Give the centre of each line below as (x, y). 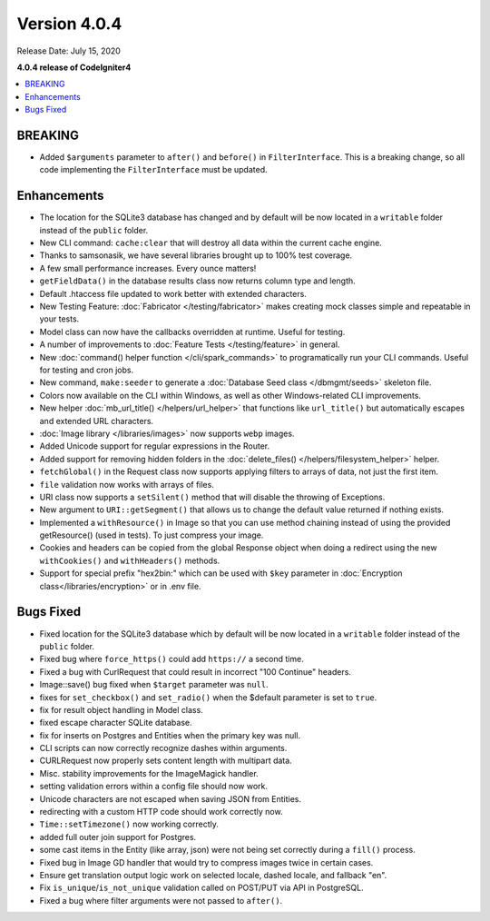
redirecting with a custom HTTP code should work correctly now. (161, 812)
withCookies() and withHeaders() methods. (130, 560)
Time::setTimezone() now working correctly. (129, 824)
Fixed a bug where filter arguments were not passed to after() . (161, 900)
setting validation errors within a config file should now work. (153, 787)
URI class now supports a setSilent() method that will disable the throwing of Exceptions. (212, 497)
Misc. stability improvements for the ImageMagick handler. (149, 773)
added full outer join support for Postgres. (118, 837)
